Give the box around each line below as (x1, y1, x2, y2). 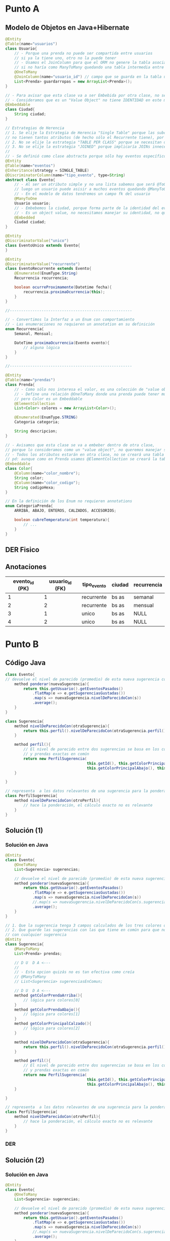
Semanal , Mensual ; (14, 331, 53, 336)
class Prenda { (5, 382, 35, 387)
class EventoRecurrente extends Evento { (5, 266, 92, 271)
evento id (13, 578, 34, 585)
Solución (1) (5, 826, 44, 834)
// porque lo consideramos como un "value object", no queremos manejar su (5, 447, 168, 452)
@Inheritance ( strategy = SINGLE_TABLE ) (5, 168, 90, 173)
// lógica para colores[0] (23, 997, 80, 1003)
